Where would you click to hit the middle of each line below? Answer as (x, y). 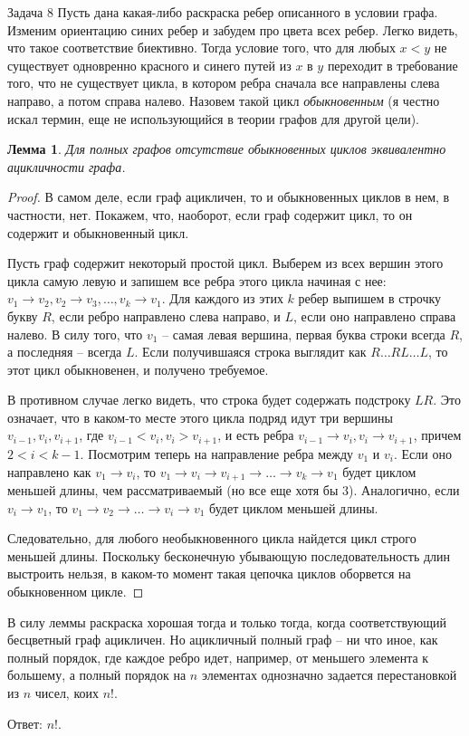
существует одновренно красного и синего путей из (149, 65)
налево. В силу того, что (75, 334)
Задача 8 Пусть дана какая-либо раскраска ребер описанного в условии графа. (223, 12)
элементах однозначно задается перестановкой (329, 675)
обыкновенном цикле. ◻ (76, 591)
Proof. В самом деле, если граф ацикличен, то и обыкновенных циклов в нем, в (229, 197)
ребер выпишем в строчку (370, 298)
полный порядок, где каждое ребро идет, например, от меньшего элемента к (218, 657)
